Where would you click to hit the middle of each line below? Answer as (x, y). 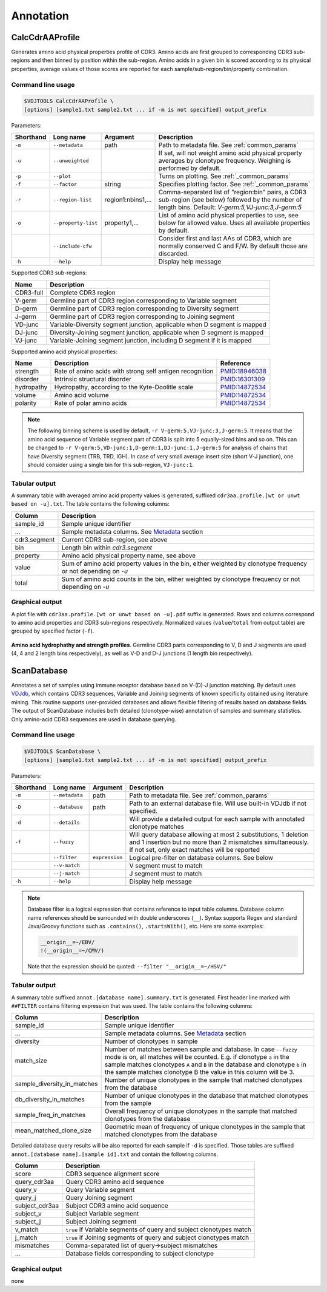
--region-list (72, 199)
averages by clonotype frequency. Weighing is (225, 161)
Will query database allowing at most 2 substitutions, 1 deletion (219, 834)
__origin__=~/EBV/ (68, 942)
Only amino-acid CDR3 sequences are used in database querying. (94, 719)
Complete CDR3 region (83, 293)
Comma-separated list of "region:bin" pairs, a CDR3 (233, 192)
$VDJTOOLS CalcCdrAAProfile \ (69, 101)
